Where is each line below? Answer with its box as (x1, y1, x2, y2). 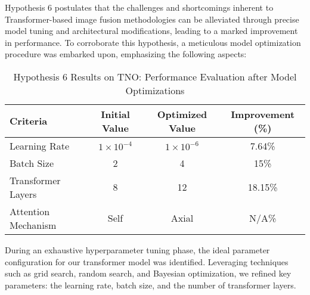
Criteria (10, 114, 48, 128)
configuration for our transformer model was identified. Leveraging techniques (5, 255, 289, 268)
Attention (10, 204, 50, 218)
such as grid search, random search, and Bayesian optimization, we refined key (5, 267, 292, 280)
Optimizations (125, 83, 185, 97)
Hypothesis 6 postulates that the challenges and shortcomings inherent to (5, 1, 274, 13)
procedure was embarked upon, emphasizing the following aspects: (5, 48, 247, 60)
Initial (101, 107, 130, 121)
